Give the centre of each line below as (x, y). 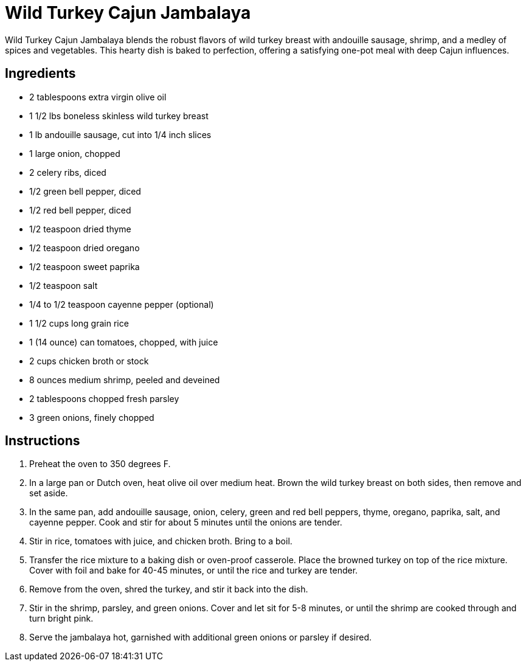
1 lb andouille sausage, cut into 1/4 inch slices (120, 134)
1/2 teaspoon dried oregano (85, 248)
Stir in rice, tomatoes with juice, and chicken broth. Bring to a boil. (161, 541)
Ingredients (40, 74)
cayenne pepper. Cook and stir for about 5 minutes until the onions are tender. (186, 522)
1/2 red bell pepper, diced (80, 210)
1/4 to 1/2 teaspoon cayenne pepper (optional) (122, 304)
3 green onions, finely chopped (92, 417)
